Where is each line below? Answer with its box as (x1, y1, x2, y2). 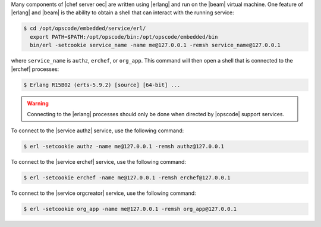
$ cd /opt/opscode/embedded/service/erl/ (23, 25, 146, 32)
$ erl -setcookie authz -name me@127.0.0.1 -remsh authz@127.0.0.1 (23, 143, 225, 150)
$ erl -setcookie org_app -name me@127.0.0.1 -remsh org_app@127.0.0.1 (23, 206, 237, 213)
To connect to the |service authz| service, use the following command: (11, 127, 184, 134)
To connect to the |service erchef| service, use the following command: (11, 158, 187, 166)
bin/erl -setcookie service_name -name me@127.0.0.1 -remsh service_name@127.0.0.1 (30, 42, 281, 49)
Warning (27, 99, 49, 107)
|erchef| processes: (11, 66, 59, 73)
